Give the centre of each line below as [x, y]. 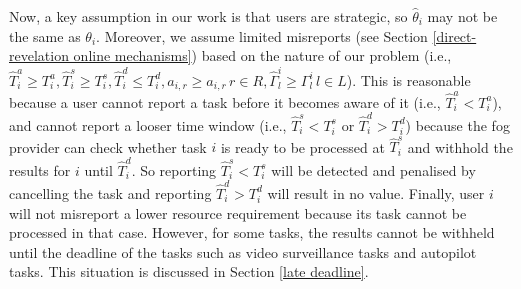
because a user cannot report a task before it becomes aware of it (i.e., [225, 101]
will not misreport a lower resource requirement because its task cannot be [238, 212]
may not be [462, 16]
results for [40, 169]
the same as [45, 35]
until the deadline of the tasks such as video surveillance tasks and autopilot [243, 251]
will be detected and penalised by [373, 169]
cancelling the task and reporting [110, 192]
